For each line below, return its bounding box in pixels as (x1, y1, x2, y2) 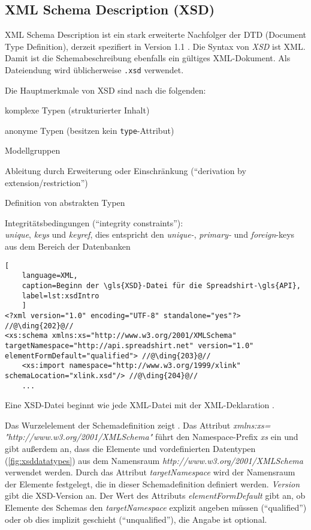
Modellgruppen (5, 144, 61, 157)
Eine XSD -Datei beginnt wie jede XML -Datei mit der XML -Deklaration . (5, 399, 274, 411)
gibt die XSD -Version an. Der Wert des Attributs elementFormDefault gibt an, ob (5, 489, 306, 502)
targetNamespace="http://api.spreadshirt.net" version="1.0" (5, 341, 254, 350)
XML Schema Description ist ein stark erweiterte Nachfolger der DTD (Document (5, 28, 307, 41)
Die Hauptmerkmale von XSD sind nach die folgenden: (5, 83, 206, 96)
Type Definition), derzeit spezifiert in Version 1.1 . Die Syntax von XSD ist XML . (5, 40, 306, 52)
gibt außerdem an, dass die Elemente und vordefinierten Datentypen (5, 442, 256, 454)
